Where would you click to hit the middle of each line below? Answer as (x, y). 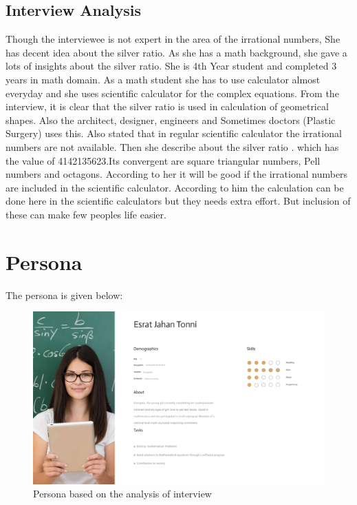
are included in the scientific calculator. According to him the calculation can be (175, 187)
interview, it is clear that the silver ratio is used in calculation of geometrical (167, 106)
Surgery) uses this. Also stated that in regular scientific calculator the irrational (174, 133)
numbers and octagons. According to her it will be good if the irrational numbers (177, 174)
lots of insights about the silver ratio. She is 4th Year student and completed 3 (171, 66)
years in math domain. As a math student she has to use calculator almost (163, 79)
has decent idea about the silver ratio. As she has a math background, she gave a (176, 52)
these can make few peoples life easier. (86, 214)
